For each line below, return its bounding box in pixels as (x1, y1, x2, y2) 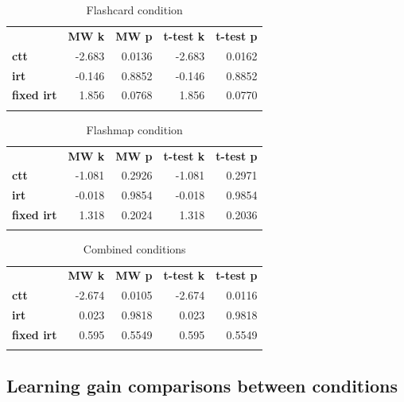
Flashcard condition (86, 2, 183, 17)
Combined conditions (83, 241, 186, 257)
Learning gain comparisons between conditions (6, 373, 398, 397)
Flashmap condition (86, 121, 183, 137)
